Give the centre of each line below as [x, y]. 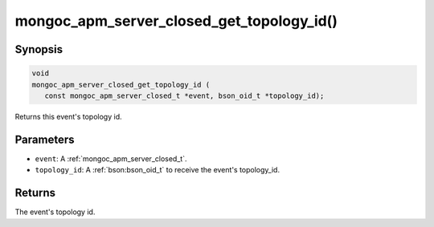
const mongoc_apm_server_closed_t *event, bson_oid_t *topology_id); [184, 95]
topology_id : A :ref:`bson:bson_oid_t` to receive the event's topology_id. [158, 170]
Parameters [45, 139]
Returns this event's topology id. [68, 116]
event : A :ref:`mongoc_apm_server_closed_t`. [111, 158]
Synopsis [39, 49]
